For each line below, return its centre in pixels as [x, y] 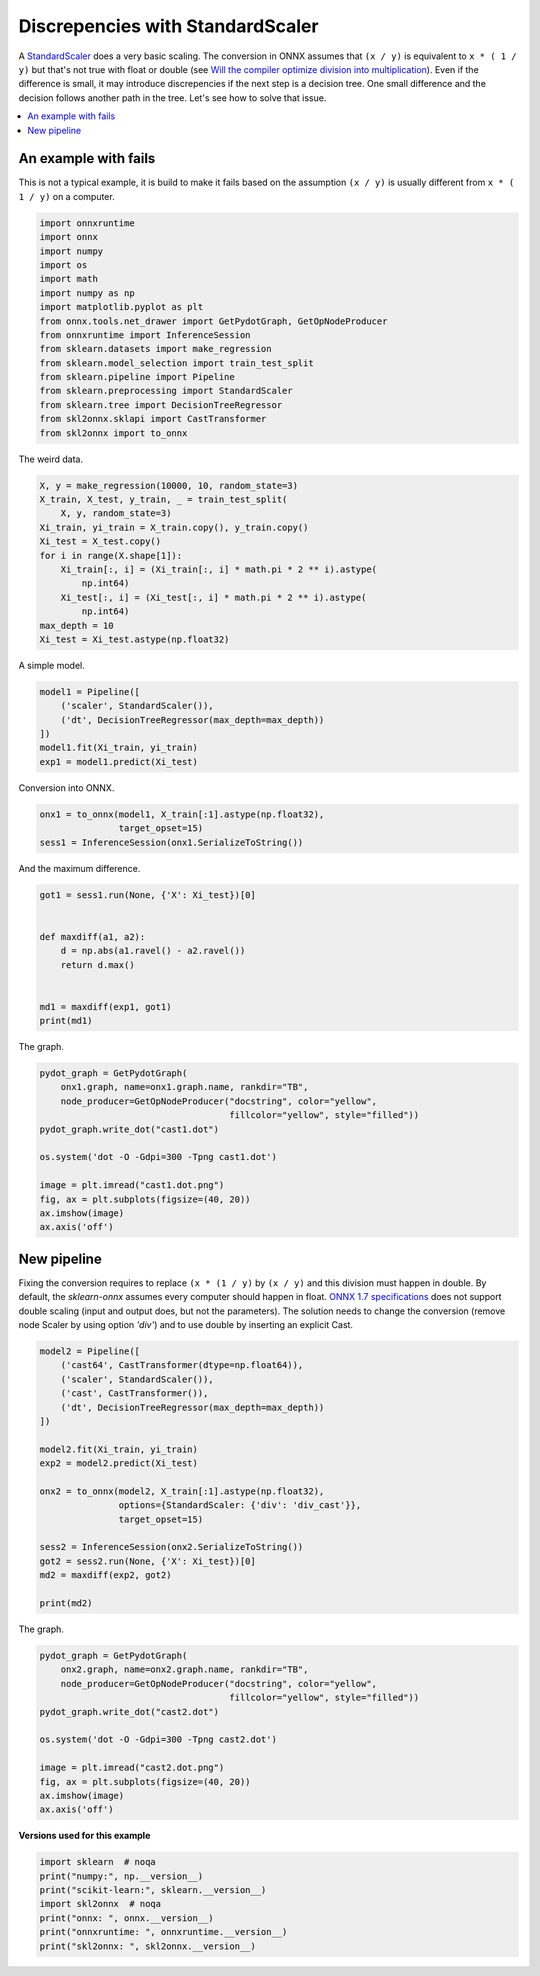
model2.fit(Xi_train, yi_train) [119, 1449]
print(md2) [66, 1603]
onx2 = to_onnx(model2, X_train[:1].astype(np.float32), [182, 1491]
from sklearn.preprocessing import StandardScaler [166, 391]
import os [63, 264]
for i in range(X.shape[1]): [111, 555]
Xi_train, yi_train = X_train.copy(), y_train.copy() [174, 527]
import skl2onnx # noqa [100, 1904]
